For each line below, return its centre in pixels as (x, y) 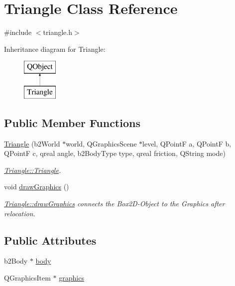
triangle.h (58, 32)
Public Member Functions (72, 122)
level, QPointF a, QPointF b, (187, 143)
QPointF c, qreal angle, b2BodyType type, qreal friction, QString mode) (115, 153)
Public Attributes (50, 240)
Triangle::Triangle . (33, 170)
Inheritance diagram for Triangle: (55, 49)
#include (18, 32)
